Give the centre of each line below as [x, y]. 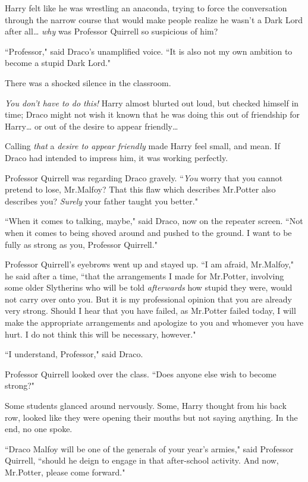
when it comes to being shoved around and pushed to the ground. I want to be [148, 232]
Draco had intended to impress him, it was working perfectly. [117, 157]
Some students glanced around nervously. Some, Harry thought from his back [146, 406]
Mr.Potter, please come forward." [65, 472]
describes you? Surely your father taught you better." [101, 201]
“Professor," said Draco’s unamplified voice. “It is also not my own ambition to [149, 51]
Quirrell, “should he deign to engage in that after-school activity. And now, [142, 460]
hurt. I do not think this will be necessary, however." [100, 334]
